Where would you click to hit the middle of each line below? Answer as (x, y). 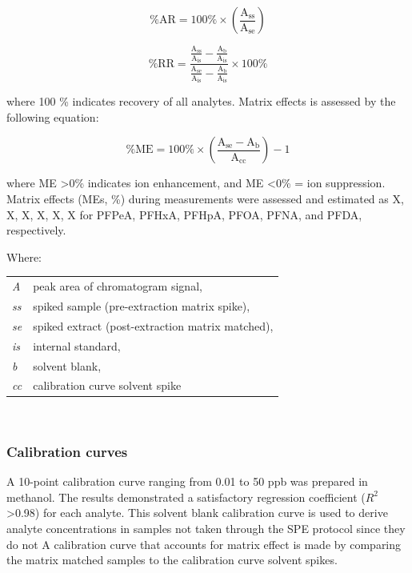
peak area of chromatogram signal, (118, 286)
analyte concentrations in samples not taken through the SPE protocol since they (206, 529)
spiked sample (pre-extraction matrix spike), (142, 306)
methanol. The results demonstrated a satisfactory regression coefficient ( (186, 497)
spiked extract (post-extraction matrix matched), (153, 325)
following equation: (53, 116)
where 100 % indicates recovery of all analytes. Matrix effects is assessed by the (201, 101)
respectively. (36, 230)
